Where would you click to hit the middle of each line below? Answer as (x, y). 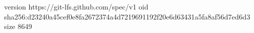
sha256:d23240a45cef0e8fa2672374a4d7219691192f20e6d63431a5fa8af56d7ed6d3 (127, 16)
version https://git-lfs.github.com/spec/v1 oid (76, 6)
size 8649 (18, 26)
